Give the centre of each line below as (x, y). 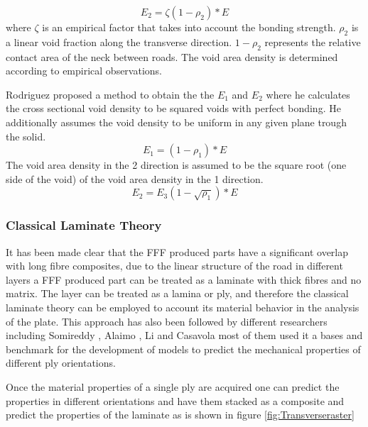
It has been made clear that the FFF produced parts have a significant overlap (177, 251)
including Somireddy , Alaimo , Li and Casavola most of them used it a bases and (184, 335)
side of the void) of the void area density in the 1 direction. (135, 178)
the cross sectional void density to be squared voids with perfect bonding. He (173, 108)
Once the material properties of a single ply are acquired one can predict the (173, 386)
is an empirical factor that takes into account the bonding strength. (189, 27)
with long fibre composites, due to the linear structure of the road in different (174, 266)
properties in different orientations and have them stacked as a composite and (175, 400)
